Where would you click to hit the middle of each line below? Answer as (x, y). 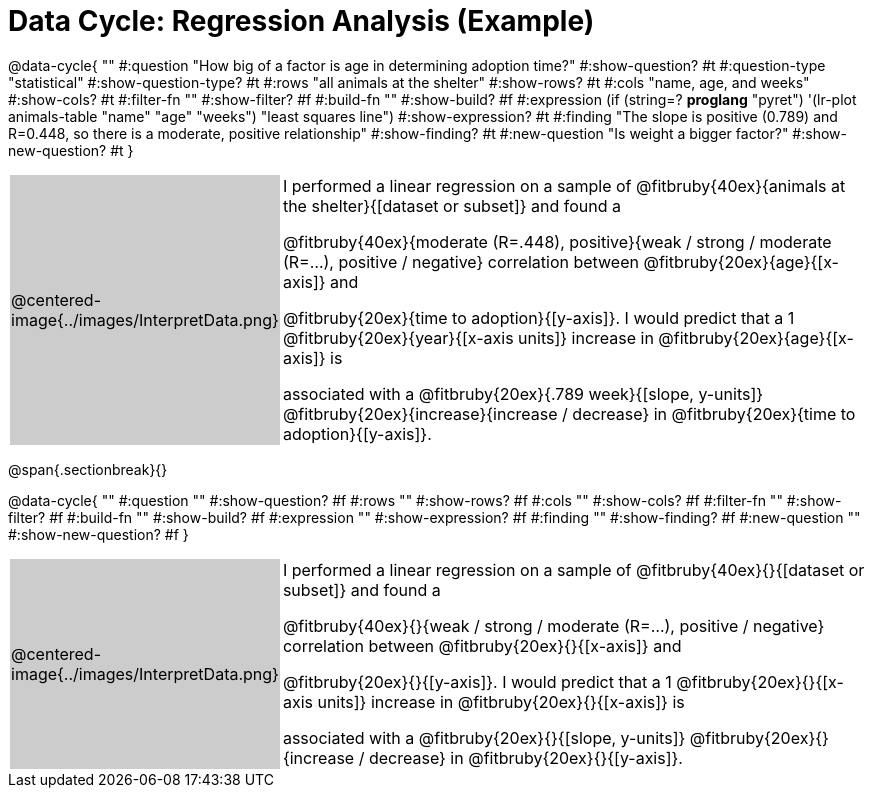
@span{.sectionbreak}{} (88, 469)
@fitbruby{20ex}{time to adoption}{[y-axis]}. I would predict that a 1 (538, 317)
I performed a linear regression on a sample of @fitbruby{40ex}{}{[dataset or (573, 569)
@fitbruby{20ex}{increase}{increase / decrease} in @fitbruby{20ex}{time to (569, 413)
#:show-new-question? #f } (98, 534)
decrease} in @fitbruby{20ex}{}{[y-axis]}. (525, 757)
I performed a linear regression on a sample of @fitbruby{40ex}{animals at (564, 185)
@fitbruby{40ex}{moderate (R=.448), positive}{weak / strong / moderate (557, 241)
